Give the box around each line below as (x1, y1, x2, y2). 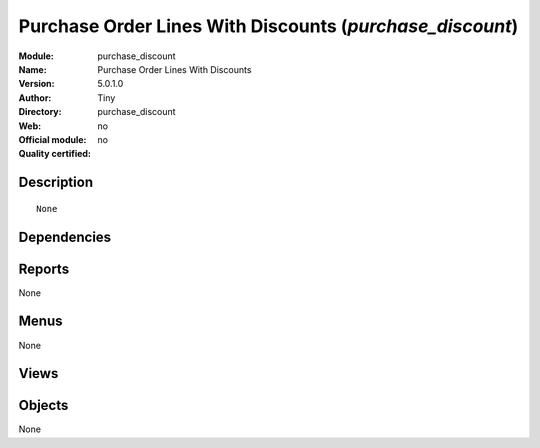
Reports (18, 260, 70, 277)
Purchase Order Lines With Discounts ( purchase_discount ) (18, 15, 519, 37)
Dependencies (18, 228, 112, 245)
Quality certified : (18, 148, 92, 160)
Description (18, 174, 94, 191)
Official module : (18, 133, 87, 145)
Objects (18, 397, 69, 414)
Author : (18, 91, 52, 104)
